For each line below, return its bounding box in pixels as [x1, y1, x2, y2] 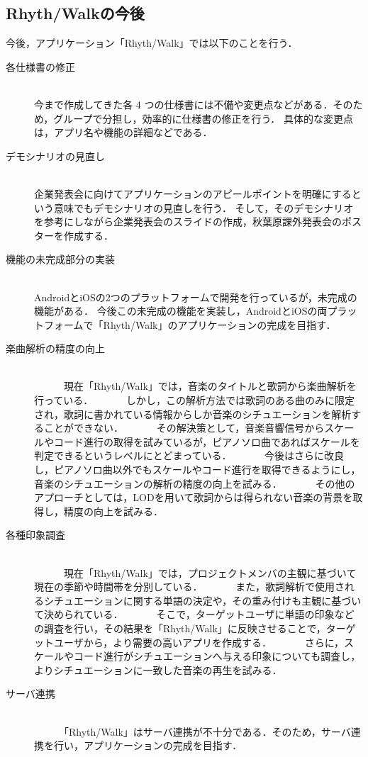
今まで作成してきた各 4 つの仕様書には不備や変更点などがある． [34, 96, 333, 111]
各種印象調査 [6, 527, 65, 542]
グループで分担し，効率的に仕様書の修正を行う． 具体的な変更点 [53, 111, 354, 125]
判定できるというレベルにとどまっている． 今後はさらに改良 [34, 448, 345, 463]
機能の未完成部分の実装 [6, 252, 115, 267]
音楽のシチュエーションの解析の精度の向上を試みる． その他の [34, 476, 355, 490]
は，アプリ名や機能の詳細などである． [34, 125, 213, 140]
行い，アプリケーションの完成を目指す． [53, 738, 242, 753]
